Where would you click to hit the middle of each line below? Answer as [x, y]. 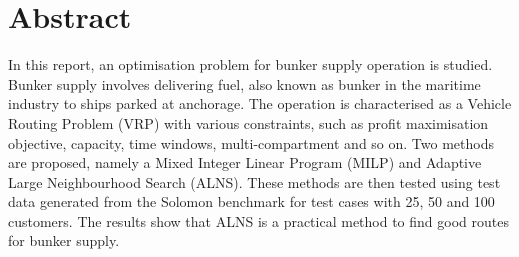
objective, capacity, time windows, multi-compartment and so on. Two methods [251, 142]
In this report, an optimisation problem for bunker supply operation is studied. [250, 64]
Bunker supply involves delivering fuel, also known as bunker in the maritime [244, 83]
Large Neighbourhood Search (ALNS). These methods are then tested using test [254, 181]
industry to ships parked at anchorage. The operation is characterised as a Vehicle [260, 103]
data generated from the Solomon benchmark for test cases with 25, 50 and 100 [251, 201]
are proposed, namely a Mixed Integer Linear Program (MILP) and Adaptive [245, 162]
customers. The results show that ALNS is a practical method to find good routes [258, 220]
